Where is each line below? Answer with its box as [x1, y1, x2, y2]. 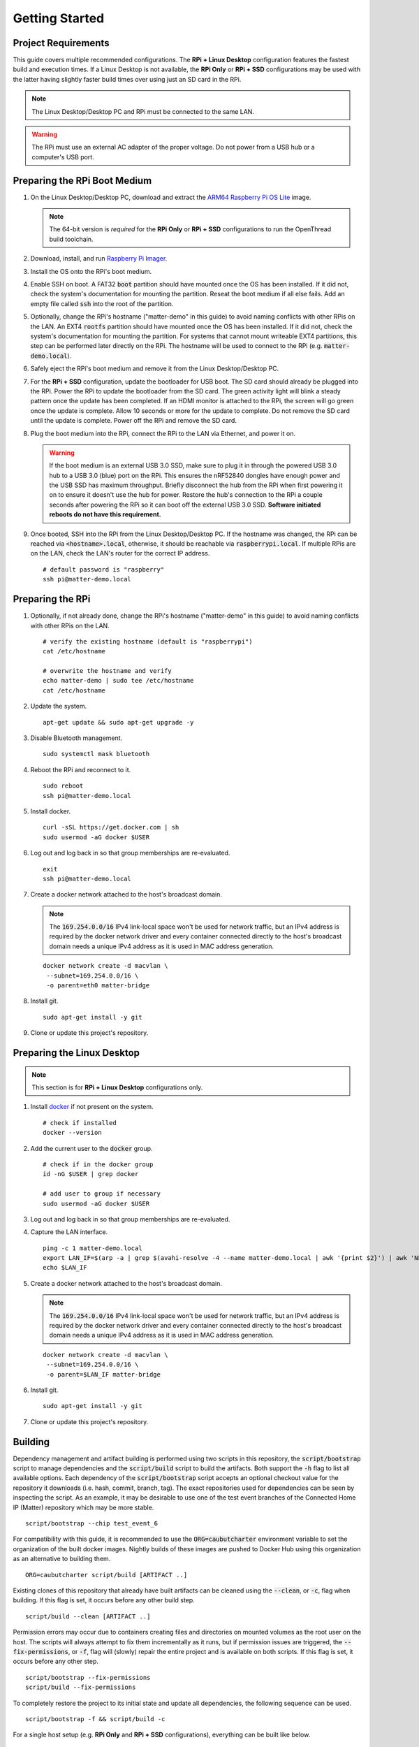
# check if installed [43, 1119, 117, 1126]
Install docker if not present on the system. [30, 1103, 154, 1111]
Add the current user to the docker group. [30, 1144, 153, 1152]
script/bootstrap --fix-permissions [25, 1674, 151, 1681]
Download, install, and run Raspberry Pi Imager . [30, 254, 168, 263]
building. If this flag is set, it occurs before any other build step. [13, 1596, 195, 1604]
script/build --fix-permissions [25, 1683, 136, 1691]
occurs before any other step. [13, 1657, 99, 1666]
